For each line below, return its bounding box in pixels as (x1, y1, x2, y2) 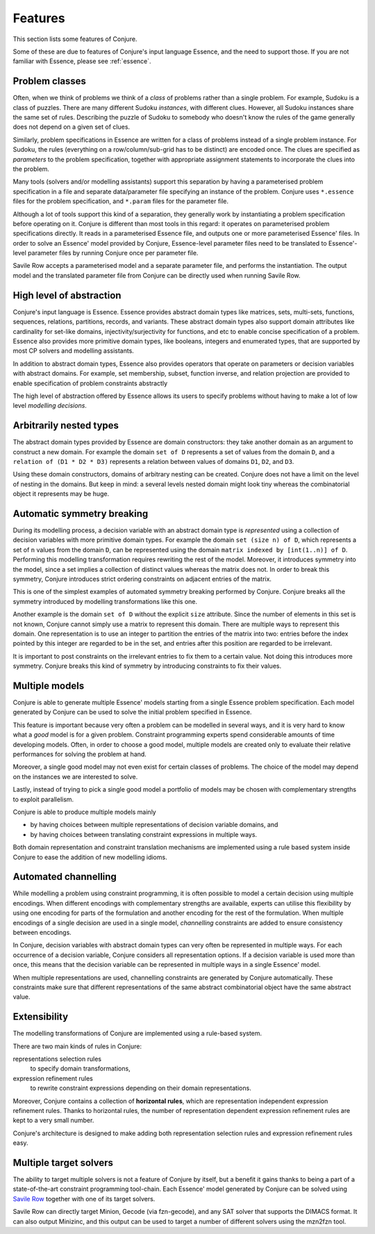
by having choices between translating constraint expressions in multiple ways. (30, 830, 257, 838)
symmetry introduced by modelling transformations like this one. (12, 597, 198, 605)
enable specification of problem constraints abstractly (12, 379, 168, 387)
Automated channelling (12, 871, 117, 883)
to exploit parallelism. (12, 795, 74, 803)
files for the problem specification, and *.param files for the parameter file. (12, 197, 229, 205)
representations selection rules (12, 1055, 102, 1064)
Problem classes (12, 75, 87, 87)
